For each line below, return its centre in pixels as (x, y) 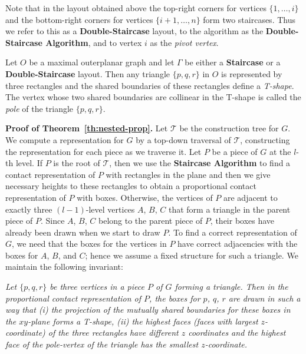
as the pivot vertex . (184, 42)
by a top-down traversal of (183, 139)
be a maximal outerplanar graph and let (102, 62)
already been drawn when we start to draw (83, 232)
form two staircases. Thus (249, 19)
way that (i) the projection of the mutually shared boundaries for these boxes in (148, 310)
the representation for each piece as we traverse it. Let (103, 151)
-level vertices (110, 209)
